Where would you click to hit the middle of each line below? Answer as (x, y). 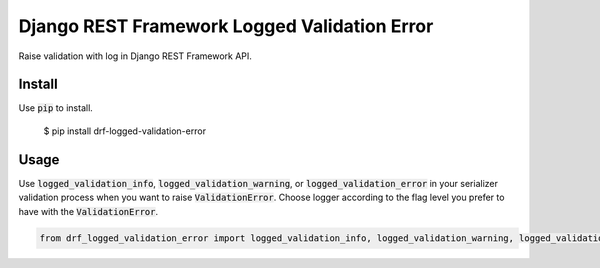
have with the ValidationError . (88, 211)
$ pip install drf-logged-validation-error (125, 131)
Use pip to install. (56, 108)
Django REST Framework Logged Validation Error (226, 26)
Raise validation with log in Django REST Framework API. (135, 56)
